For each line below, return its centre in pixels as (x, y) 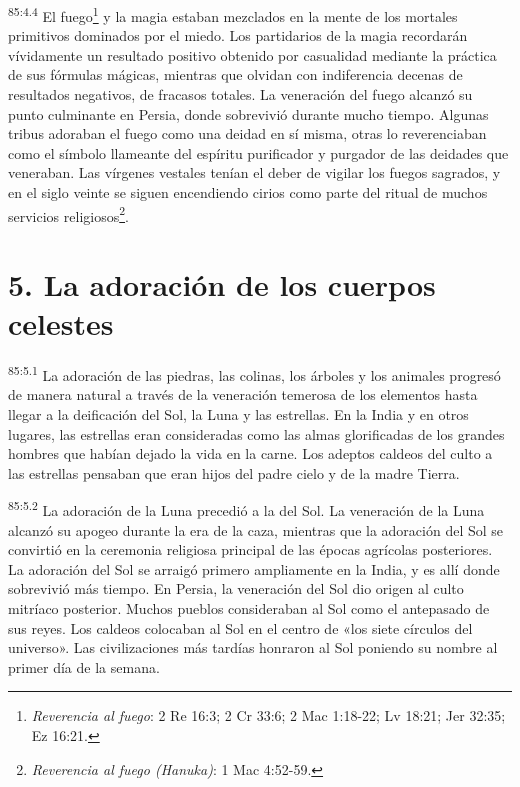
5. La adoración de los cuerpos (222, 284)
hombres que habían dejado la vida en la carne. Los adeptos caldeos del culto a (250, 453)
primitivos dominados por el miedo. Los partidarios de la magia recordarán (238, 35)
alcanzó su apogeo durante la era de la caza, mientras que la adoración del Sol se (256, 529)
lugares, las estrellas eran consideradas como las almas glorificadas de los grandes (256, 433)
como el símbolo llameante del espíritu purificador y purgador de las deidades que (258, 152)
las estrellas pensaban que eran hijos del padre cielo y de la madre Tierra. (234, 472)
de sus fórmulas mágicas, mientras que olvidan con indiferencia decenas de (235, 74)
